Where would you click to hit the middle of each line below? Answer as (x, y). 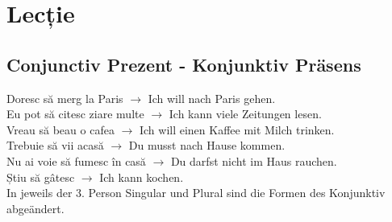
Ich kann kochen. (142, 177)
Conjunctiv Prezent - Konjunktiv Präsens (184, 64)
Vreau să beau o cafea (60, 129)
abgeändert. (35, 208)
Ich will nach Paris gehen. (212, 98)
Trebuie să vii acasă (55, 145)
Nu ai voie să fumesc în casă (76, 160)
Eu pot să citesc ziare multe (75, 114)
